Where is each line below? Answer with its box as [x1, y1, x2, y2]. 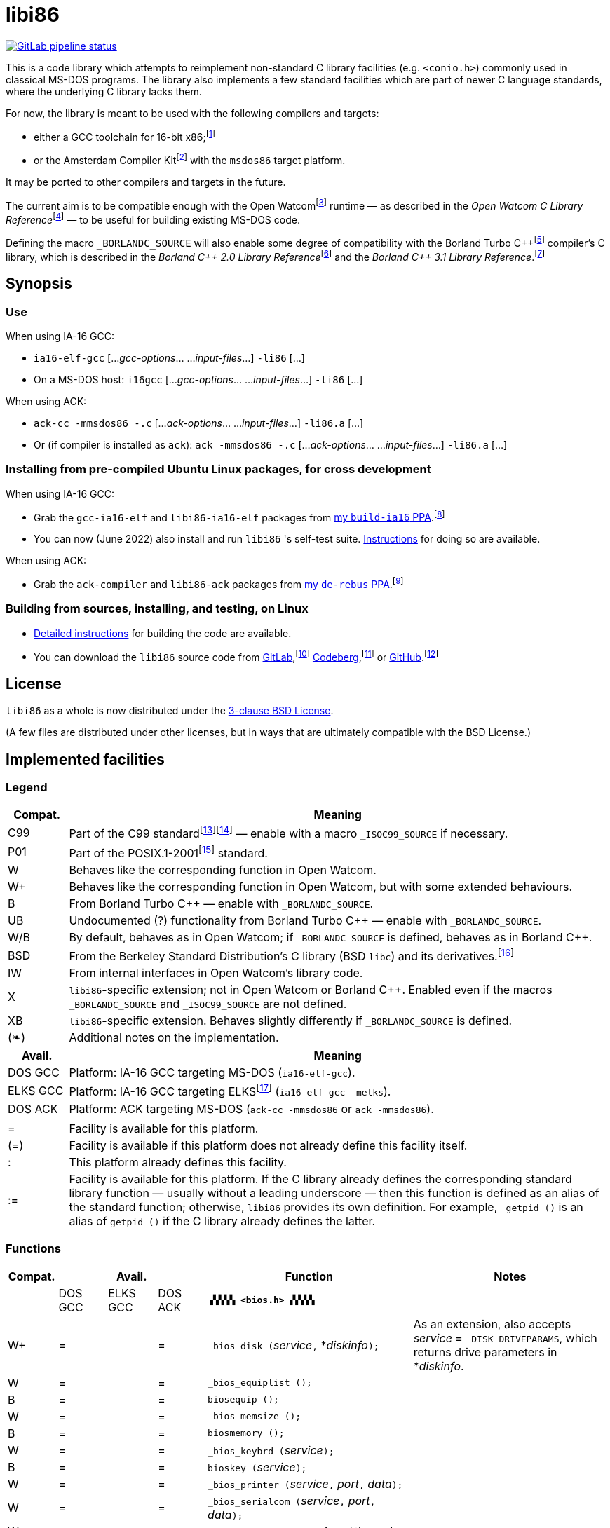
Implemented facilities [6, 750, 165, 768]
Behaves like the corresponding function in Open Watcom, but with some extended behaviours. [69, 880, 573, 894]
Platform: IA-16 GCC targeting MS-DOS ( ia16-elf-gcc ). [69, 1065, 355, 1080]
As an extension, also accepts [413, 1316, 571, 1331]
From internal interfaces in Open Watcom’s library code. [69, 966, 363, 981]
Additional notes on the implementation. [69, 1030, 279, 1045]
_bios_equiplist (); [208, 1377, 312, 1388]
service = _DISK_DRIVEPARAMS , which [413, 1330, 597, 1345]
